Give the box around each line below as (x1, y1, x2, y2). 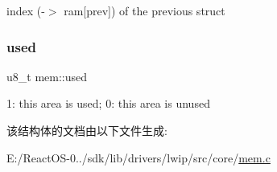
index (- (6, 2, 45, 18)
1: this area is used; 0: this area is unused (6, 95, 210, 112)
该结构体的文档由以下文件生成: (6, 122, 167, 138)
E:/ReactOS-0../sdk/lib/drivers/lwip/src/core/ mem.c (6, 149, 271, 166)
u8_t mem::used (6, 68, 88, 84)
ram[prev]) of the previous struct (64, 2, 225, 18)
